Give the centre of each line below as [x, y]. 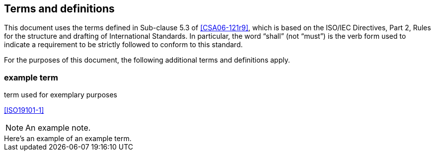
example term [31, 77]
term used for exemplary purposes [61, 95]
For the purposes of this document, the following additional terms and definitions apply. [147, 60]
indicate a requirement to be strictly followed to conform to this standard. [123, 45]
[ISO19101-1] [24, 110]
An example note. [58, 128]
